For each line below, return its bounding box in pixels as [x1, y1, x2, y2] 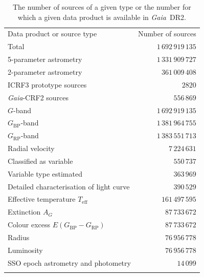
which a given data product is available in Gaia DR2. [17, 11, 186, 22]
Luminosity [8, 244, 43, 255]
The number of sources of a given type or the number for [12, 2, 191, 12]
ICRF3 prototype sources [8, 79, 87, 90]
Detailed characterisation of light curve [8, 181, 130, 191]
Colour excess [8, 219, 51, 230]
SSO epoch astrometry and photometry [8, 257, 131, 268]
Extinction [8, 206, 41, 217]
